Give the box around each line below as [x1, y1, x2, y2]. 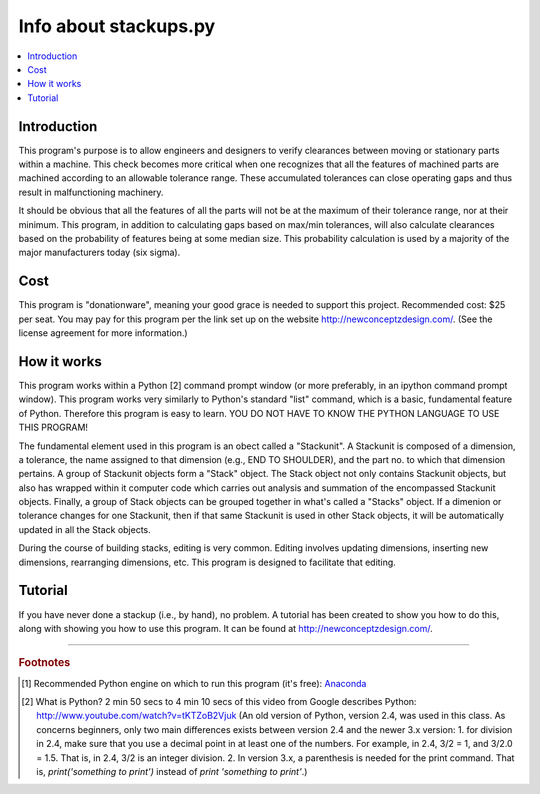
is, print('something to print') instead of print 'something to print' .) [36, 765, 308, 777]
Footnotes [18, 656, 71, 670]
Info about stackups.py [18, 15, 216, 37]
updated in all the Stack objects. [18, 523, 152, 535]
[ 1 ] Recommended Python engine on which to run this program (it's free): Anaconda [21, 677, 367, 689]
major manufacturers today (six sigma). [18, 246, 181, 259]
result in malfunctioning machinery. [18, 186, 164, 198]
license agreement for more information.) [18, 327, 189, 339]
